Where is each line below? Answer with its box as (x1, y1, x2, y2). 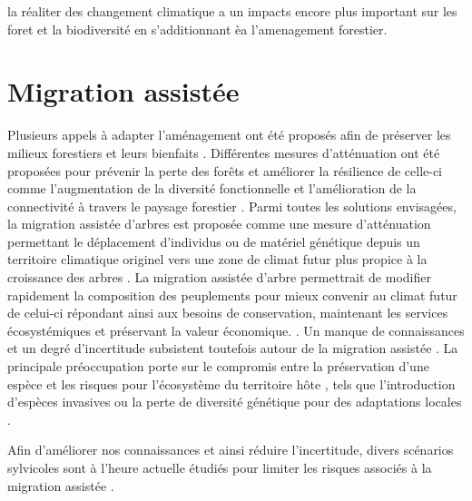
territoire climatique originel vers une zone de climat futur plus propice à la (7, 250, 428, 269)
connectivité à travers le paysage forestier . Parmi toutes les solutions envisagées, (7, 196, 457, 215)
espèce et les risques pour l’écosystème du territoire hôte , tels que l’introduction (7, 374, 456, 393)
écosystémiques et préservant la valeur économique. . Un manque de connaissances (7, 320, 465, 339)
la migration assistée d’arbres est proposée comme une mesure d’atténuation (7, 214, 431, 233)
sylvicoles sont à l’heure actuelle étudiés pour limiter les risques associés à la (7, 458, 432, 476)
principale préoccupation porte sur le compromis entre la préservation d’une (7, 357, 429, 376)
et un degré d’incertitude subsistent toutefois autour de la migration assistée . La (7, 339, 458, 358)
